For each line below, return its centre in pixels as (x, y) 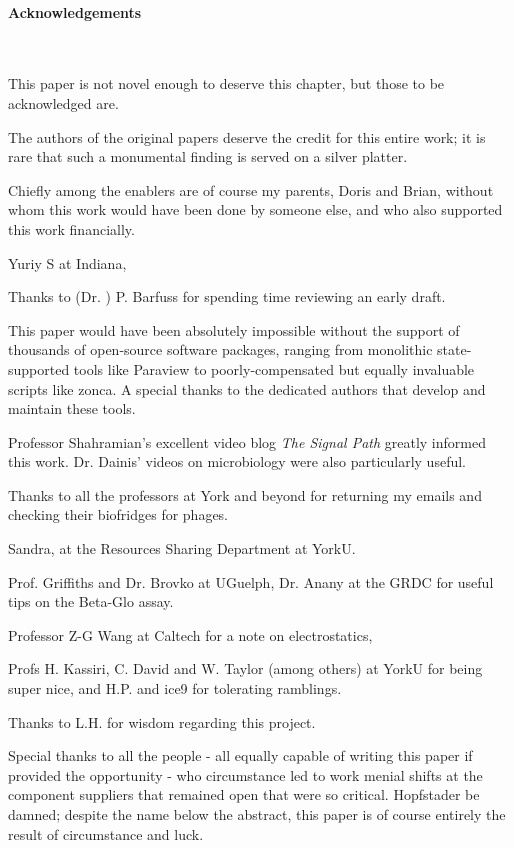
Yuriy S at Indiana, (67, 262)
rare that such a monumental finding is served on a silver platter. (208, 156)
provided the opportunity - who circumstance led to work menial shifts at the (245, 774)
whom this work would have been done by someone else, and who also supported (255, 209)
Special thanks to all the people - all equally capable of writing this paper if (240, 755)
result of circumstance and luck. (106, 833)
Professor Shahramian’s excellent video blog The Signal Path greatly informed (247, 441)
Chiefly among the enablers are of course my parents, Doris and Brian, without (251, 189)
